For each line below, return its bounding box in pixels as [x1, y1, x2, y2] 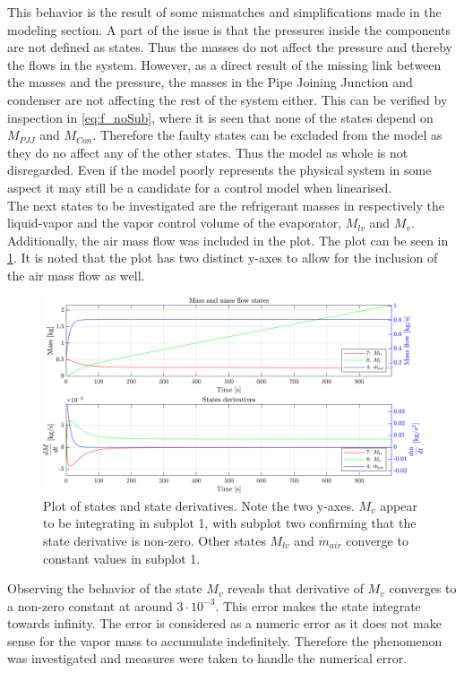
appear [380, 496, 417, 514]
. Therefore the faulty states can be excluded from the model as [92, 125, 443, 144]
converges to [389, 579, 457, 598]
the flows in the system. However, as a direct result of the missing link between [7, 55, 442, 73]
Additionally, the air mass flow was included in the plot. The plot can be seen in [7, 230, 449, 249]
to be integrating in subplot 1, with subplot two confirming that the [43, 513, 417, 532]
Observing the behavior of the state [7, 579, 202, 598]
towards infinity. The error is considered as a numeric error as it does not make [7, 614, 442, 633]
